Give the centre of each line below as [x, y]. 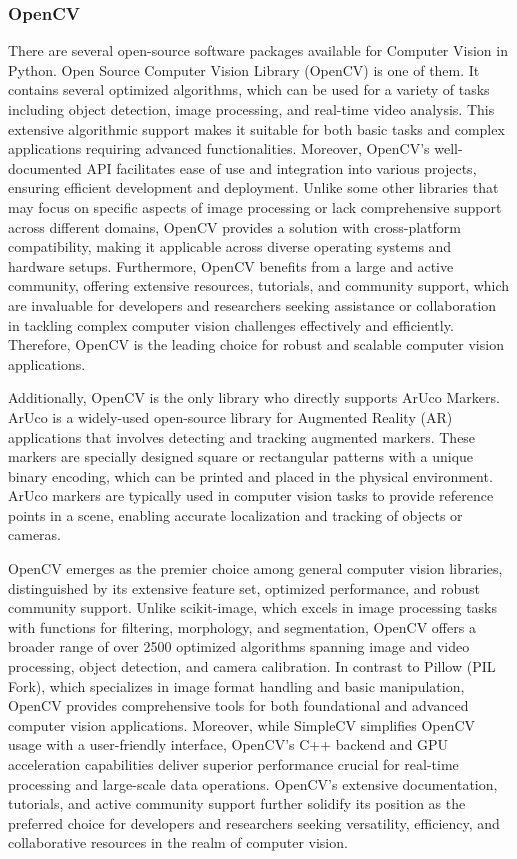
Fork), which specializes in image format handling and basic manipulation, [236, 685]
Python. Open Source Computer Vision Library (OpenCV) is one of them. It [244, 69]
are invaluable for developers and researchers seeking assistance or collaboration [252, 304]
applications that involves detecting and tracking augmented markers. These [242, 436]
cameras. [34, 534]
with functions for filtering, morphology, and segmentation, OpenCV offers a [242, 626]
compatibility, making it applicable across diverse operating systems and [230, 246]
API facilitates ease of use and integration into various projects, [281, 167]
